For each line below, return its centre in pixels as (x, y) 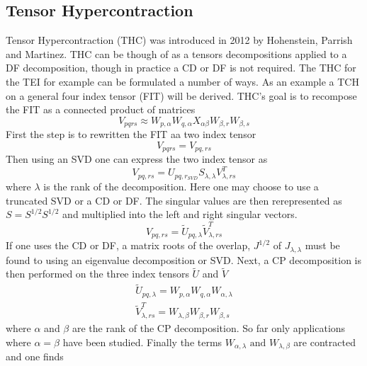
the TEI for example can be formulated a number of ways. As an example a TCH (182, 81)
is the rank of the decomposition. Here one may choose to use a (181, 187)
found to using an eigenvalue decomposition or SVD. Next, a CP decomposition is (184, 259)
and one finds (35, 356)
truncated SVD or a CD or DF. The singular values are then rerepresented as (174, 200)
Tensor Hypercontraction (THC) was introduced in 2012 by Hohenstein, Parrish (179, 40)
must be (322, 245)
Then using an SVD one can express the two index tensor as (137, 159)
